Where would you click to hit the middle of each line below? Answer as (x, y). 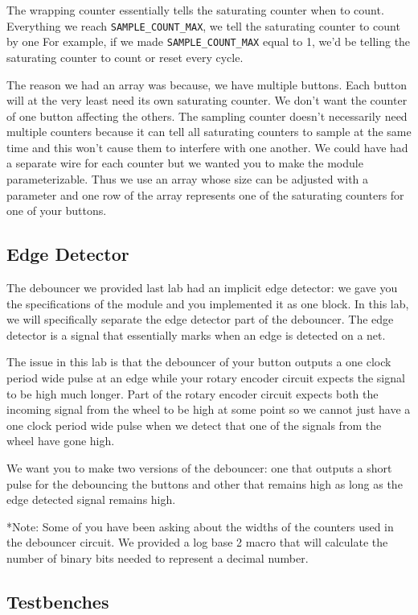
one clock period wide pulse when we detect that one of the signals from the (194, 425)
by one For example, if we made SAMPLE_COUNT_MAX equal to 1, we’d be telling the (209, 41)
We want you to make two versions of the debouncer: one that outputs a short (199, 467)
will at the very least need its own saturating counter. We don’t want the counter (207, 100)
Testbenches (58, 601)
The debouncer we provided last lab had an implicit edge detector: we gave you (202, 288)
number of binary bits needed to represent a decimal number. (158, 557)
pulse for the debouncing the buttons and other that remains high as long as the (205, 483)
